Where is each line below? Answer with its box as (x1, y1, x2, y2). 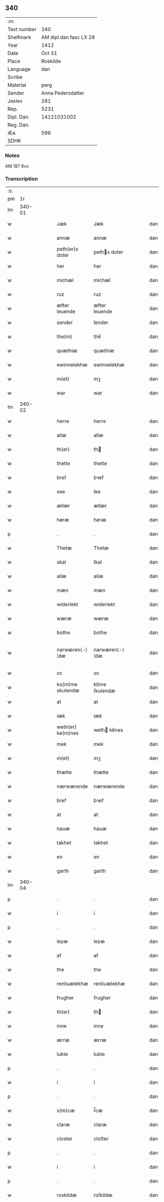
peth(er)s (57, 246, 79, 252)
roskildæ (57, 1192, 77, 1199)
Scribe (7, 74, 23, 80)
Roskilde (41, 57, 61, 64)
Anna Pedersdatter (41, 89, 84, 96)
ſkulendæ (93, 687, 116, 694)
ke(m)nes (57, 730, 79, 737)
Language (7, 66, 31, 73)
